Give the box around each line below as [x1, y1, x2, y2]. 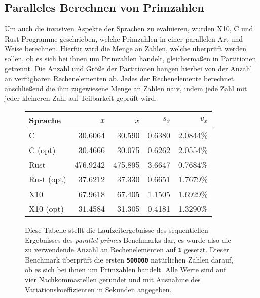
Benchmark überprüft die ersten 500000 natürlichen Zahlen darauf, [25, 254, 234, 265]
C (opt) [29, 143, 56, 156]
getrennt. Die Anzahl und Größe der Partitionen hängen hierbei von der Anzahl [5, 63, 252, 73]
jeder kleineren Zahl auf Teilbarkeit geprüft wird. [5, 93, 157, 103]
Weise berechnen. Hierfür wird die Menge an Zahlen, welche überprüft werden [5, 43, 247, 54]
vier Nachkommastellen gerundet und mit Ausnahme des [25, 274, 201, 285]
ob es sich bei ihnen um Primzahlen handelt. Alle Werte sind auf [25, 264, 226, 275]
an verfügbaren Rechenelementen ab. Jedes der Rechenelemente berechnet [5, 73, 234, 84]
